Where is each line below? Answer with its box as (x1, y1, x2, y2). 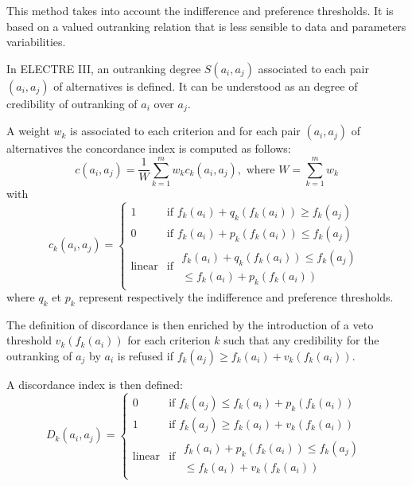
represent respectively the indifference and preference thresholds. (79, 289, 394, 305)
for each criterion (127, 332, 211, 348)
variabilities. (6, 33, 66, 50)
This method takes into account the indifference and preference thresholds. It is (6, 2, 394, 18)
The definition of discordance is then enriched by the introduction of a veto (6, 316, 374, 332)
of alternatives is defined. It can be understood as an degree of (53, 77, 358, 94)
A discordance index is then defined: (6, 376, 183, 392)
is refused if (117, 348, 173, 364)
